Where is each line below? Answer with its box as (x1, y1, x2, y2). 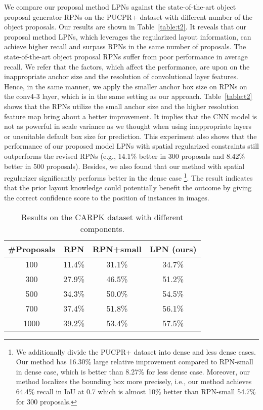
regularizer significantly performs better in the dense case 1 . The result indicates (4, 171, 253, 183)
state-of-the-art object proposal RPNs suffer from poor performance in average (4, 51, 248, 61)
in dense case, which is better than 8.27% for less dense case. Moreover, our (16, 366, 250, 377)
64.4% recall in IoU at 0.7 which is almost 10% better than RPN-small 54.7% (16, 386, 256, 396)
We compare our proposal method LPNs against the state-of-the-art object (4, 2, 236, 12)
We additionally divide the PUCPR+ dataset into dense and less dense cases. (16, 346, 256, 357)
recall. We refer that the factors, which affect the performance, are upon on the (4, 61, 250, 72)
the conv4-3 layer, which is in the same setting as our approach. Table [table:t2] (4, 91, 252, 101)
